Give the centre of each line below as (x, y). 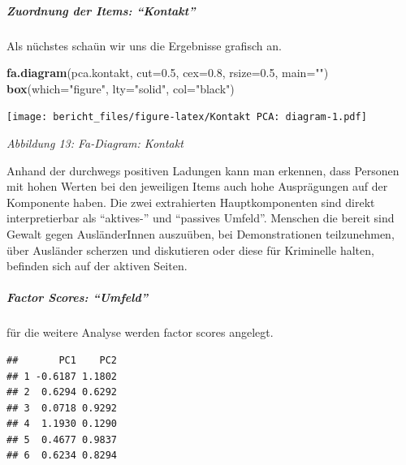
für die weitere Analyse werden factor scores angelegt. (140, 332)
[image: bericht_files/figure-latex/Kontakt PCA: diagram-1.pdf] (187, 117)
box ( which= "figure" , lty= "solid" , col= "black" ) (121, 88)
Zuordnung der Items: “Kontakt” (101, 10)
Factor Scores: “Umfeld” (77, 297)
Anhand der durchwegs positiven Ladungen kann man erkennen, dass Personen (203, 170)
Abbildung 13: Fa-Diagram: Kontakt (95, 143)
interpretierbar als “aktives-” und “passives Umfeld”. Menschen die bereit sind (201, 218)
